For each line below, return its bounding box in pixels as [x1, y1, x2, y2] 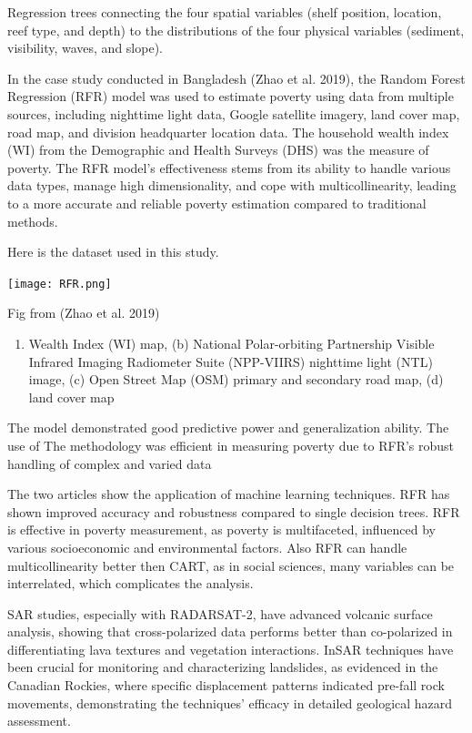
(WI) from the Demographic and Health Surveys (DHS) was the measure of [7, 140, 429, 159]
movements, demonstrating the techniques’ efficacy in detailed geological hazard [7, 693, 453, 712]
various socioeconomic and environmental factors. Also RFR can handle [7, 537, 407, 556]
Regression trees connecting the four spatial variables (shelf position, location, [7, 3, 442, 21]
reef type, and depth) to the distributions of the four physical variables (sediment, [7, 20, 465, 39]
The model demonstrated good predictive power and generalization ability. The [7, 418, 449, 437]
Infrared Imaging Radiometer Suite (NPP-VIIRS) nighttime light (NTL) [28, 351, 433, 371]
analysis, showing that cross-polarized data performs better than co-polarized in [7, 622, 453, 641]
